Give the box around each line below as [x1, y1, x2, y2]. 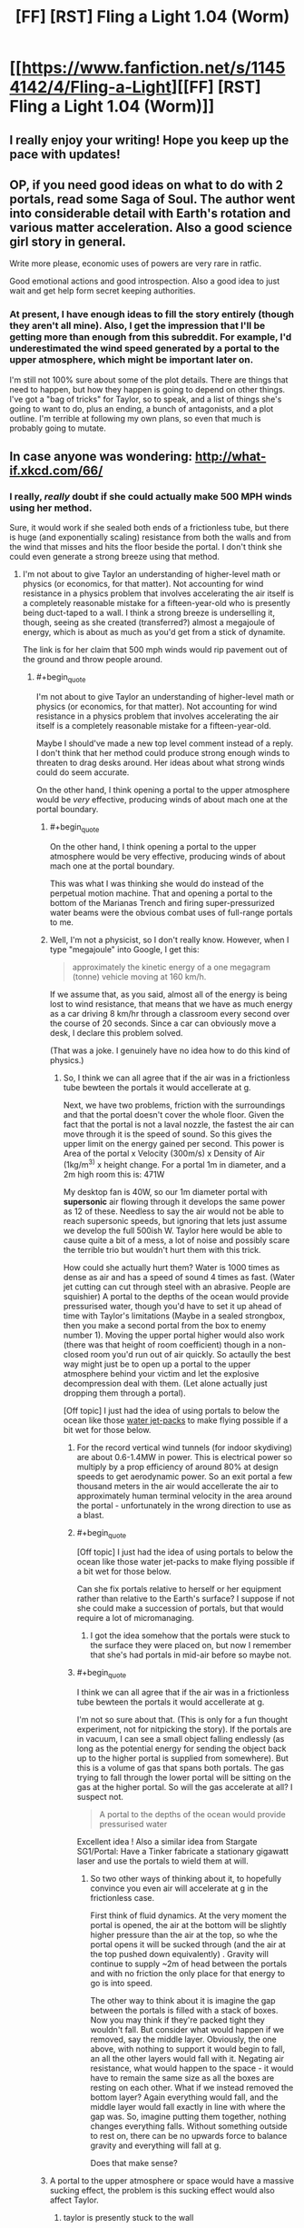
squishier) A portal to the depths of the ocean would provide [63, 1290, 289, 1301]
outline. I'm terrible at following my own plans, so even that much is [9, 413, 261, 423]
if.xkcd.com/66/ [9, 463, 103, 479]
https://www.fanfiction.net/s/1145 [21, 57, 286, 78]
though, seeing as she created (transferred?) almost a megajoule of [22, 617, 275, 628]
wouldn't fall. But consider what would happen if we [90, 2024, 284, 2035]
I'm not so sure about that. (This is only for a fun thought [76, 1715, 289, 1726]
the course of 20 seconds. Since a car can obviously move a [49, 1018, 277, 1029]
